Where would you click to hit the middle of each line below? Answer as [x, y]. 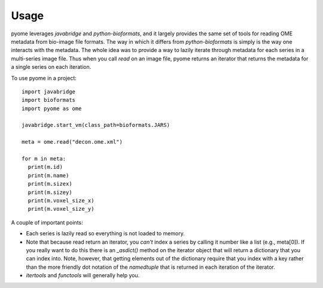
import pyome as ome [52, 108]
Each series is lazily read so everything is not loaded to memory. [105, 234]
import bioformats [49, 100]
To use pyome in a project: [44, 78]
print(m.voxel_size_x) [61, 200]
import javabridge [49, 92]
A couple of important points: [47, 222]
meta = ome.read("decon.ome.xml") [72, 142]
